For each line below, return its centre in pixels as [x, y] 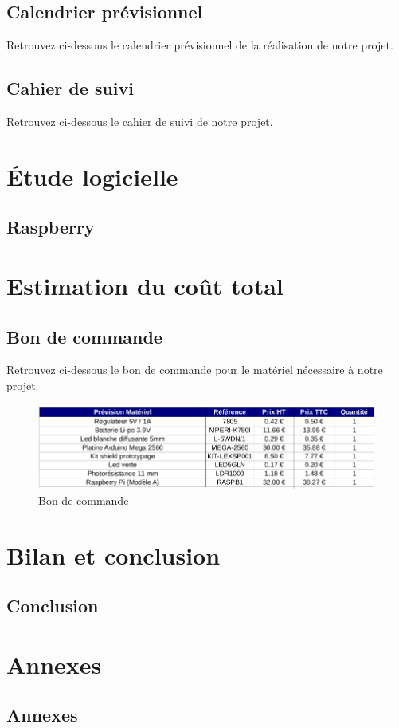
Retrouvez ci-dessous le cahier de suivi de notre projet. [140, 121]
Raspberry [51, 227]
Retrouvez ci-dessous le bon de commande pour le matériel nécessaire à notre [195, 370]
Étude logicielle [92, 176]
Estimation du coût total [145, 285]
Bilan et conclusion [113, 555]
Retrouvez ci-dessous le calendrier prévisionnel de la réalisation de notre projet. [200, 45]
